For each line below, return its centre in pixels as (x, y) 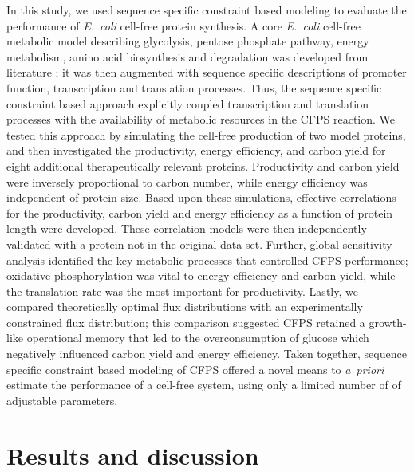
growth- (388, 322)
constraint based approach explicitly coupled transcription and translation (188, 103)
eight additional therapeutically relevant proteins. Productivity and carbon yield (203, 165)
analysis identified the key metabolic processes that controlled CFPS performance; (207, 260)
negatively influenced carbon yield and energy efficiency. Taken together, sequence (207, 354)
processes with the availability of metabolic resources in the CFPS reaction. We (201, 119)
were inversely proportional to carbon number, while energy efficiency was (187, 181)
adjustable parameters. (62, 400)
